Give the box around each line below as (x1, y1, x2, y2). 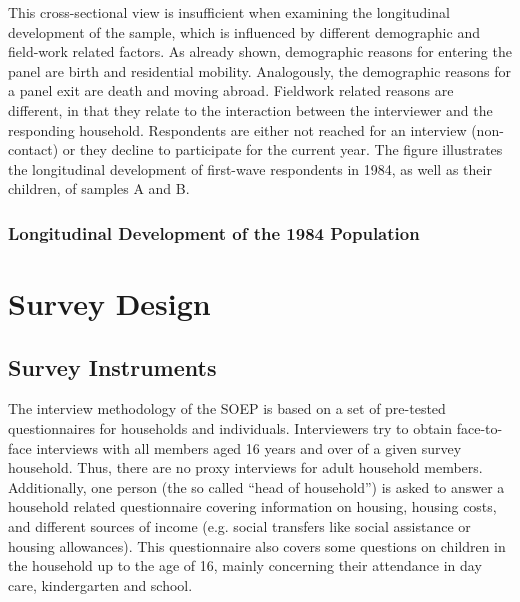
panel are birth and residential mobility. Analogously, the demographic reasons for (8, 60, 512, 81)
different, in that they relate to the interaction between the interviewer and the (8, 99, 493, 120)
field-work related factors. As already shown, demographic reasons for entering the (8, 41, 512, 62)
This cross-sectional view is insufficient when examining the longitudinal (8, 2, 450, 22)
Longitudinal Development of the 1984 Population (8, 220, 420, 245)
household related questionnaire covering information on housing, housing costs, (8, 496, 497, 517)
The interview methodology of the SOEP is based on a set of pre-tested (8, 398, 446, 419)
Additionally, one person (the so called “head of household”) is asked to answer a (8, 476, 505, 497)
